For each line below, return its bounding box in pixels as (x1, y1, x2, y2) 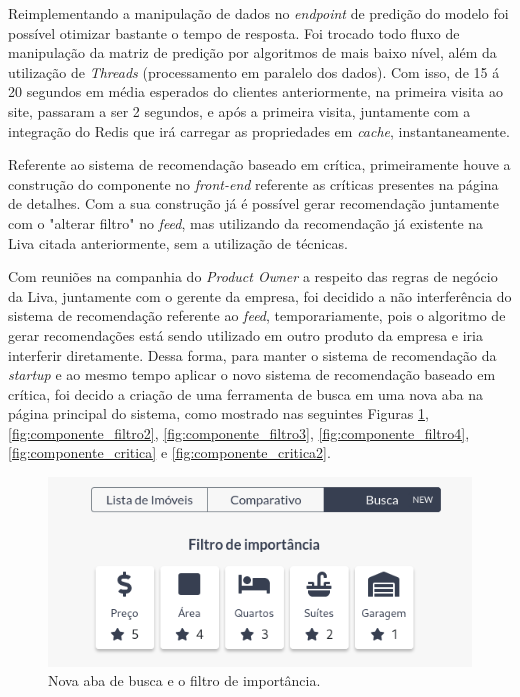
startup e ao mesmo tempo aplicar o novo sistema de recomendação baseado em (8, 364, 496, 385)
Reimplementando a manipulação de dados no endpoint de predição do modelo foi (8, 3, 509, 23)
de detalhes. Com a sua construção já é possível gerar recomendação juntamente (8, 193, 499, 214)
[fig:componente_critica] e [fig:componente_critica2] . (8, 442, 331, 463)
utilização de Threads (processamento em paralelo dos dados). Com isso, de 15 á (8, 61, 500, 82)
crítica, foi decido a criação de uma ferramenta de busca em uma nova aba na (8, 383, 484, 404)
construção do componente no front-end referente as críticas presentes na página (8, 173, 499, 194)
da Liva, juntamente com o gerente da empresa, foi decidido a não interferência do (8, 285, 512, 306)
